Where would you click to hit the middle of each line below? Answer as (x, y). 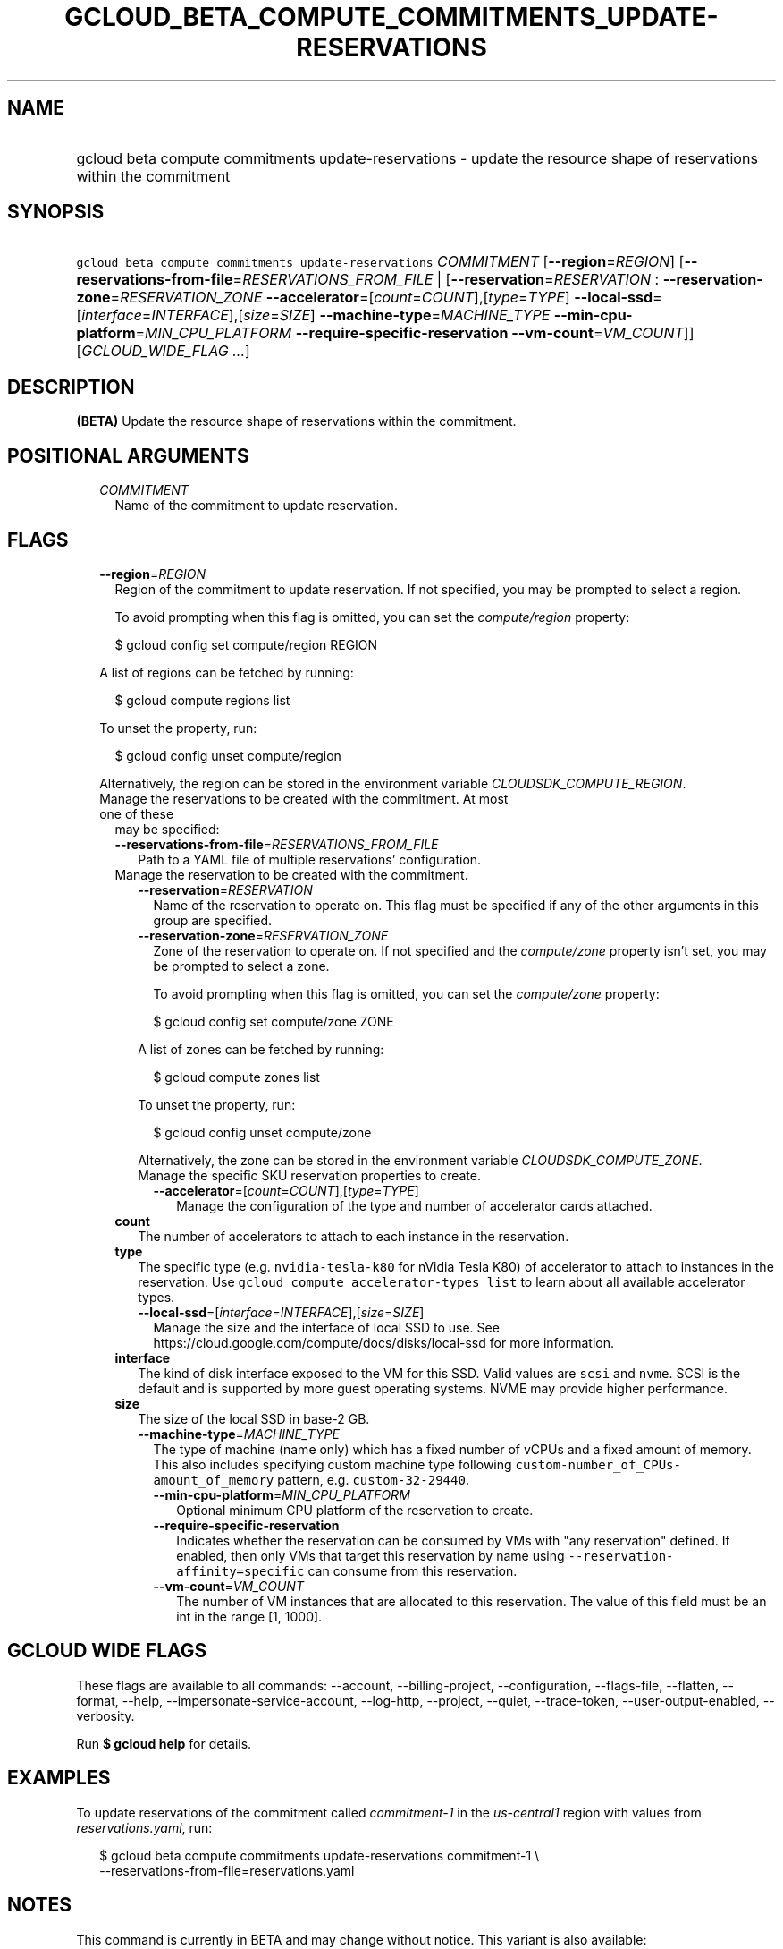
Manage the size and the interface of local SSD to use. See (326, 1327)
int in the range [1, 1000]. (249, 1616)
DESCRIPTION (71, 387)
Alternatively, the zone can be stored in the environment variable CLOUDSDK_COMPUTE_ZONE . (420, 1160)
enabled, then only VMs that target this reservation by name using (370, 1555)
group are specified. (213, 920)
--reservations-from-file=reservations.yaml (227, 1870)
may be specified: (167, 829)
